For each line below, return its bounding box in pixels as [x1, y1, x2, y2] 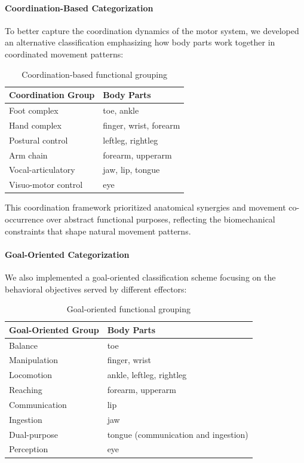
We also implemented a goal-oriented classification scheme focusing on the [5, 270, 276, 283]
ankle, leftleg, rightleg [107, 368, 187, 381]
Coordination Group [9, 89, 95, 101]
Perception [9, 443, 48, 455]
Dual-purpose [9, 428, 58, 440]
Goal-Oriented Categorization [5, 248, 130, 260]
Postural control [9, 133, 68, 146]
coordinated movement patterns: [5, 47, 124, 60]
